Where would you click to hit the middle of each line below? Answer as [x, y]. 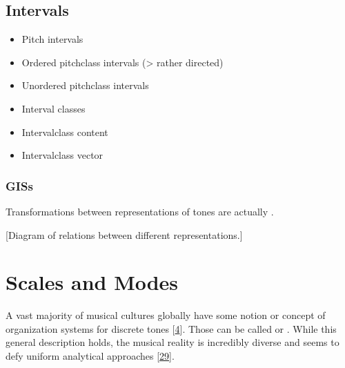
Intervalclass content [65, 132]
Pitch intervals [52, 39]
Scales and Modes [92, 282]
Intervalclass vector [62, 155]
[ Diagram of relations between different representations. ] [124, 234]
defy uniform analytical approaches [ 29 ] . [90, 356]
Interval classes [53, 108]
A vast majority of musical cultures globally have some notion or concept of [166, 315]
